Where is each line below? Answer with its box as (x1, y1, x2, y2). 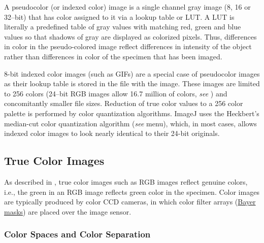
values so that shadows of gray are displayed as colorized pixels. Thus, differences (4, 31, 257, 42)
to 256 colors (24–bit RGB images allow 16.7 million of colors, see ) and (4, 88, 227, 98)
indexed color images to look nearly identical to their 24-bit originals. (4, 128, 220, 138)
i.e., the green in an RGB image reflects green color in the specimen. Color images (4, 186, 259, 197)
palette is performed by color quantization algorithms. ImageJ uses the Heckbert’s (4, 108, 259, 118)
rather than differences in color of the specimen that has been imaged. (4, 51, 222, 61)
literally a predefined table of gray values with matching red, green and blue (4, 21, 241, 32)
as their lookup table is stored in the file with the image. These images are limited (4, 78, 260, 89)
